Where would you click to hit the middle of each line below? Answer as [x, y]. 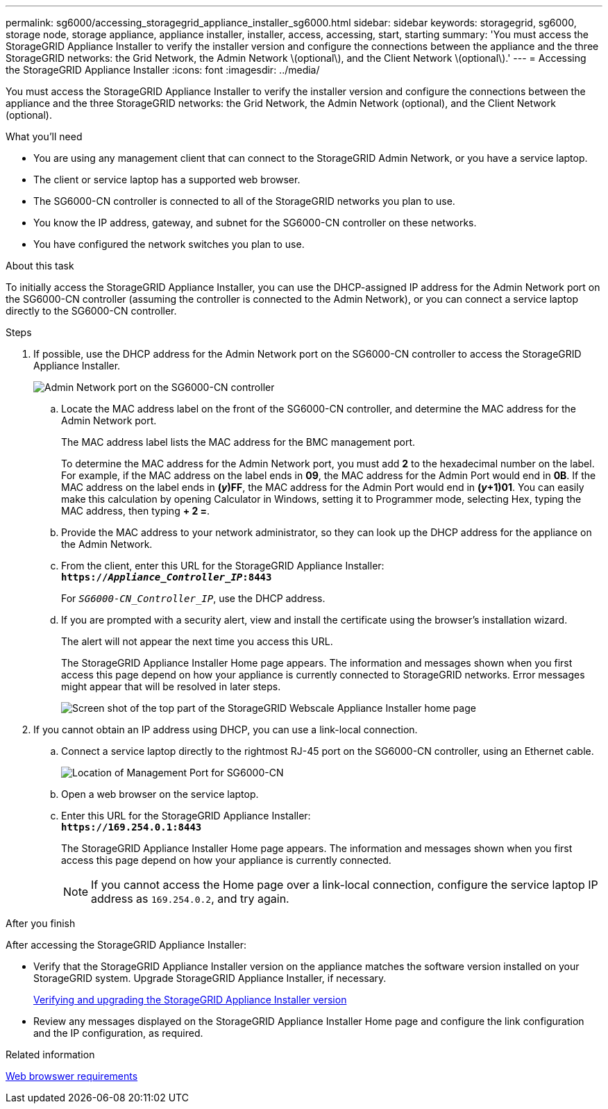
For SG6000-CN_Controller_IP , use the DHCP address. [193, 598]
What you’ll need [44, 136]
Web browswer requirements [72, 1076]
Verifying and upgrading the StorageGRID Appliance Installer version [190, 1000]
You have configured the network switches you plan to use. [169, 244]
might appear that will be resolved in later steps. [171, 686]
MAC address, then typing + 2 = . [136, 511]
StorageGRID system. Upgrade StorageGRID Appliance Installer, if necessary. [210, 978]
